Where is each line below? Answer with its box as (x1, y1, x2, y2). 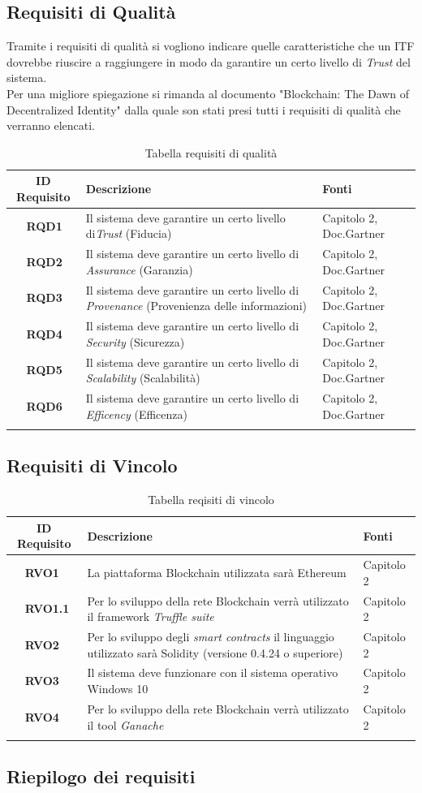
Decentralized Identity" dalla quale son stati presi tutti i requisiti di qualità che (6, 101, 401, 118)
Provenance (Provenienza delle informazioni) (85, 297, 307, 314)
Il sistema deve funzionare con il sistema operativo (87, 664, 338, 681)
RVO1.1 (24, 600, 70, 617)
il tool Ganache (87, 716, 164, 733)
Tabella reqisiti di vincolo (148, 491, 274, 508)
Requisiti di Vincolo (6, 453, 178, 478)
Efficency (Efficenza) (85, 405, 187, 422)
